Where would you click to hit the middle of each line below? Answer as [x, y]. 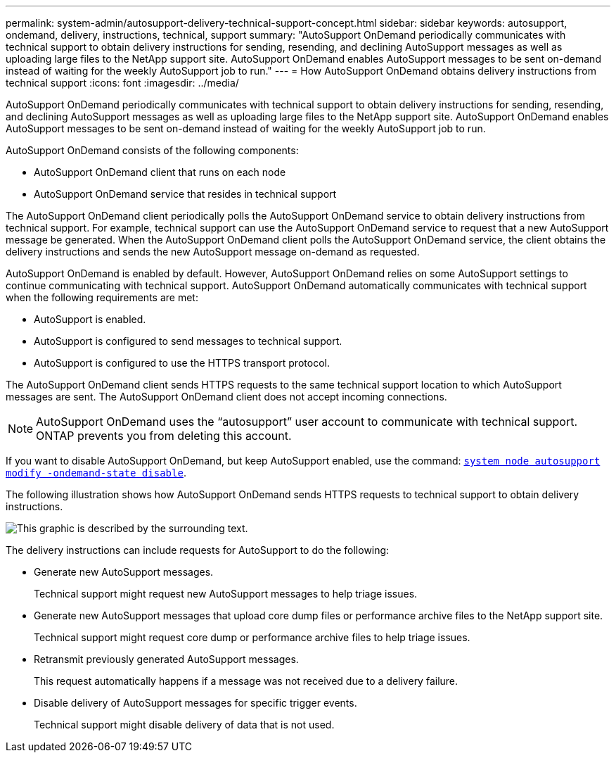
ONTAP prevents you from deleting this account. [164, 436]
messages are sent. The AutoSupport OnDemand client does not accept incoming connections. [226, 397]
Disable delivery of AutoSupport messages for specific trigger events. [195, 703]
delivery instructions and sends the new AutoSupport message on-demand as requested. [213, 252]
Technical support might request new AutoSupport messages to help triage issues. [226, 594]
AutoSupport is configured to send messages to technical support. [188, 341]
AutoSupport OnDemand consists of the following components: [152, 150]
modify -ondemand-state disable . [96, 473]
